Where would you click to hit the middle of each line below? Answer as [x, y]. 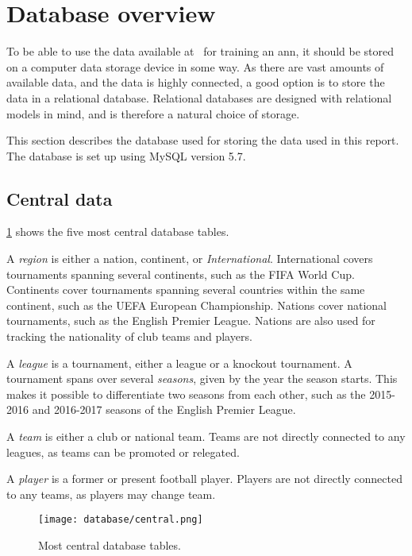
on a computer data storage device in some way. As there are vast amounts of [195, 66]
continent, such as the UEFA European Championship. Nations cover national [196, 305]
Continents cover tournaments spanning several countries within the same [186, 290]
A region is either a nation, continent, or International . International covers [190, 259]
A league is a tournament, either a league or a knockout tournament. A [179, 363]
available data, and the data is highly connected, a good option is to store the [196, 82]
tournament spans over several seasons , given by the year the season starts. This [202, 378]
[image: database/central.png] [121, 520]
